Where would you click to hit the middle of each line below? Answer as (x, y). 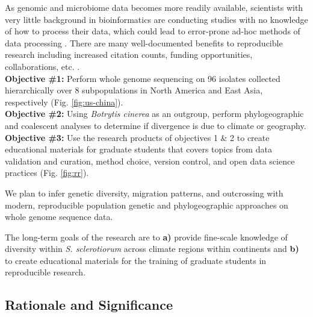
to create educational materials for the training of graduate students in (136, 260)
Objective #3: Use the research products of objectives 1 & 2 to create (137, 137)
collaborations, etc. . (42, 66)
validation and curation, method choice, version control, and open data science (150, 161)
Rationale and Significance (89, 305)
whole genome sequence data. (59, 217)
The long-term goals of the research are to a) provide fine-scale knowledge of (146, 237)
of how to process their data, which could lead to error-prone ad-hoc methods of (153, 31)
